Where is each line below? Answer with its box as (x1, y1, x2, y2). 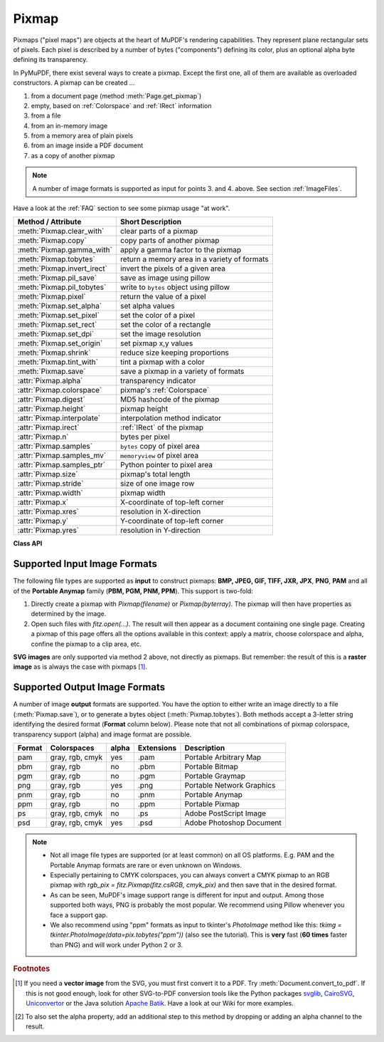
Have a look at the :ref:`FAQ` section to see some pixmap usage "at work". (13, 204, 230, 213)
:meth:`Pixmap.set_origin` (17, 338, 103, 348)
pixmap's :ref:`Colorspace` (119, 385, 210, 395)
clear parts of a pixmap (119, 226, 198, 236)
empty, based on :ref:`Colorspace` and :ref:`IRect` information (31, 101, 212, 110)
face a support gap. (50, 910, 108, 919)
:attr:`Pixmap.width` (17, 488, 83, 498)
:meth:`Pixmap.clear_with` (17, 226, 105, 236)
